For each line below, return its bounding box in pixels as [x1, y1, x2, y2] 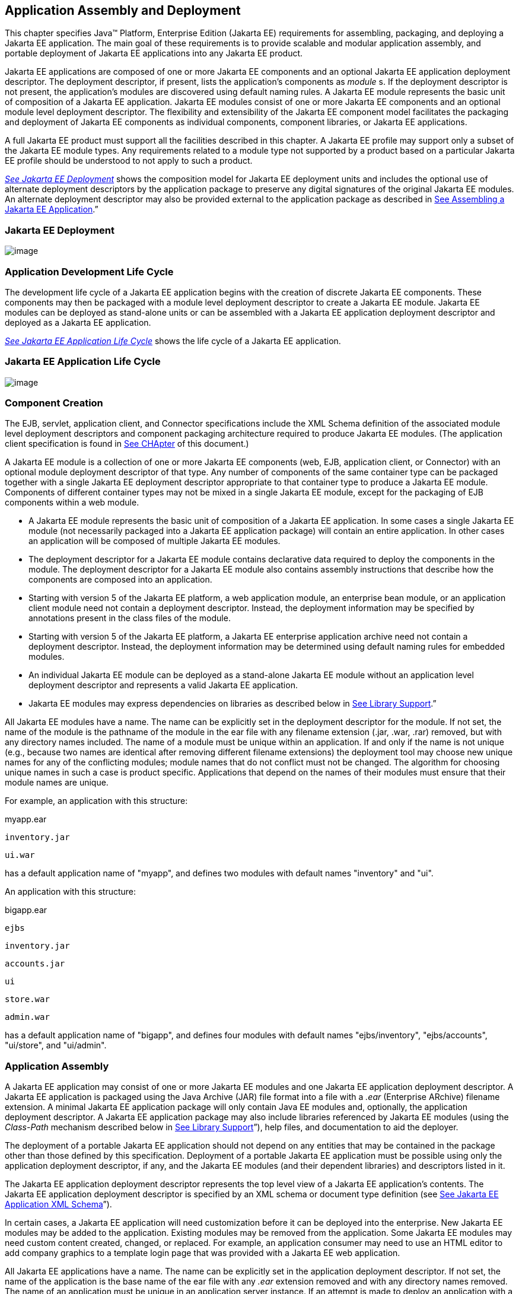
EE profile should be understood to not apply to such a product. [5, 155, 253, 166]
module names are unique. [5, 777, 109, 788]
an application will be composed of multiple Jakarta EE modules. [28, 536, 281, 546]
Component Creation [5, 397, 103, 409]
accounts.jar [5, 959, 65, 969]
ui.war [5, 850, 35, 860]
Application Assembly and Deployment [5, 3, 241, 18]
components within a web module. [5, 497, 139, 508]
